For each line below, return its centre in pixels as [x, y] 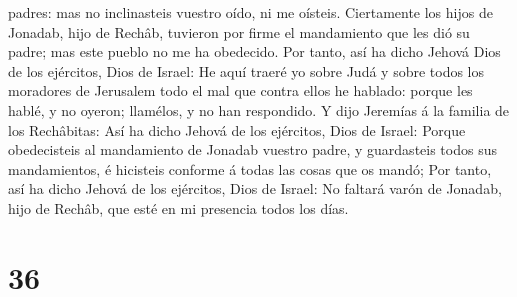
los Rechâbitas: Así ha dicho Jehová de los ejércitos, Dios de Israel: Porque [237, 129]
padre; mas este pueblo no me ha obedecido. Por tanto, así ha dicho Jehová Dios [254, 51]
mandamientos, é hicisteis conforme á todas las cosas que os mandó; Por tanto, [250, 168]
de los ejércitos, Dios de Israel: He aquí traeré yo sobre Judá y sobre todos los [246, 70]
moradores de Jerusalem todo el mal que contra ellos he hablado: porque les [240, 90]
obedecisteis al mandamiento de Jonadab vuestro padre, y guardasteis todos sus [252, 149]
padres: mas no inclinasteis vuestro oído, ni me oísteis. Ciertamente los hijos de [250, 12]
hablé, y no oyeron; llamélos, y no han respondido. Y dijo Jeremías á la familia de [259, 109]
